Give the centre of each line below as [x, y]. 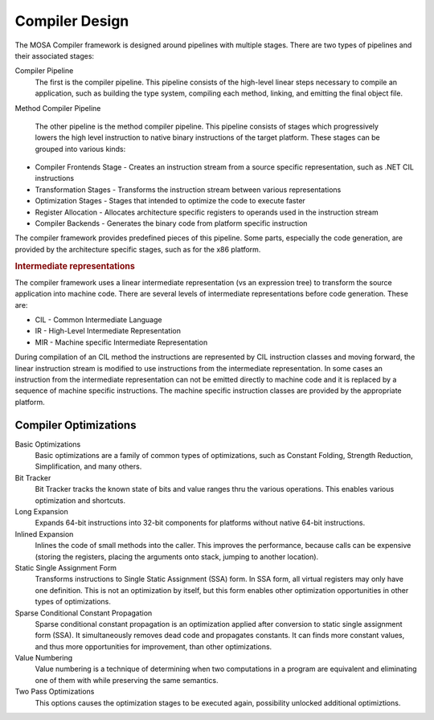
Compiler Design [72, 21]
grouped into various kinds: [80, 149]
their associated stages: [55, 55]
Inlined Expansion [44, 534]
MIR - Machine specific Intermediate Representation [121, 342]
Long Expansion [41, 511]
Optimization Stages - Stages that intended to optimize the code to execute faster [170, 201]
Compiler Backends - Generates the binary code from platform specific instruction [171, 223]
